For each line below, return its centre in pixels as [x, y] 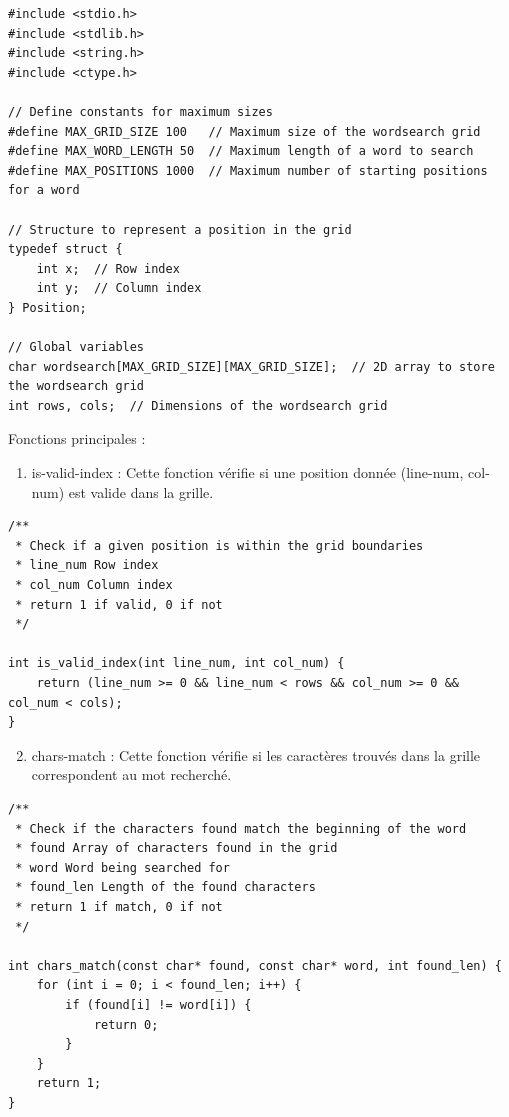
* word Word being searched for [122, 867]
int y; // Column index [119, 288]
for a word [44, 190]
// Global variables [76, 347]
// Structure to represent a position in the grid [180, 229]
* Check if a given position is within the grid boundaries [219, 545]
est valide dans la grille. [141, 491]
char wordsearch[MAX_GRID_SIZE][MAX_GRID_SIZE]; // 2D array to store [251, 366]
